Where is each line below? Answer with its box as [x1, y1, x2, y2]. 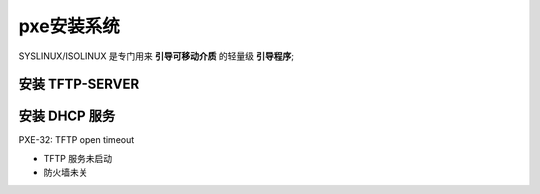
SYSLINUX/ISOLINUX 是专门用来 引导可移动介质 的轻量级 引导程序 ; [18, 50, 295, 62]
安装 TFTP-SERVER [18, 76, 140, 93]
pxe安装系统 [18, 15, 120, 37]
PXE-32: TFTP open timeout [18, 134, 135, 146]
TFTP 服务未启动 [43, 152, 113, 164]
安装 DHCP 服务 [18, 108, 115, 125]
